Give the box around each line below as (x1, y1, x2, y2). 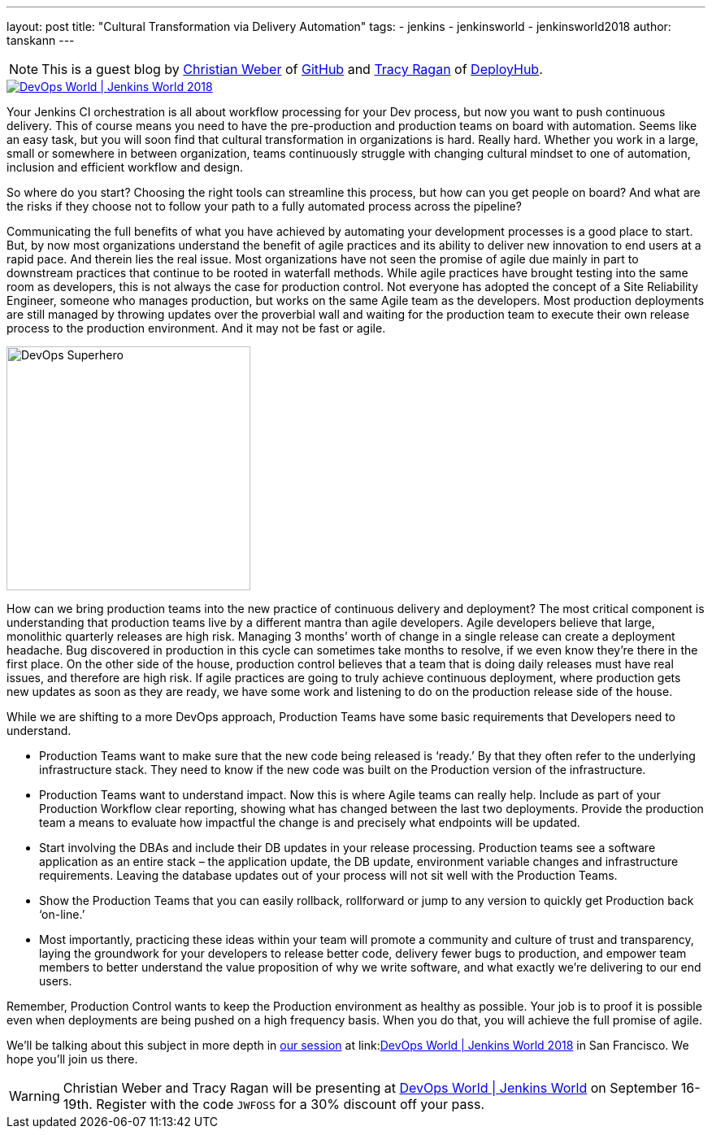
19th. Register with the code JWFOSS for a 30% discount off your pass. (63, 1096, 484, 1112)
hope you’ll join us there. (7, 1052, 138, 1066)
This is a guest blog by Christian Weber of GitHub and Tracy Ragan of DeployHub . (41, 61, 543, 77)
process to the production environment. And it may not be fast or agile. (7, 321, 386, 335)
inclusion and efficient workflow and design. (7, 160, 243, 174)
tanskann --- (7, 33, 75, 47)
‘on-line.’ (39, 907, 85, 921)
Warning (9, 1088, 60, 1104)
